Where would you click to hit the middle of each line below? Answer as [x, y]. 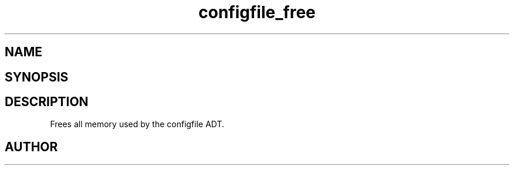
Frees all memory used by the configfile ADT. [137, 124]
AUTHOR [31, 147]
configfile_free [257, 12]
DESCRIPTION [47, 102]
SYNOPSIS [37, 77]
